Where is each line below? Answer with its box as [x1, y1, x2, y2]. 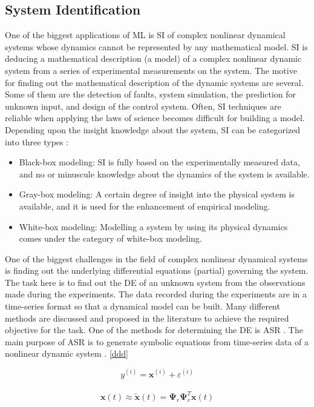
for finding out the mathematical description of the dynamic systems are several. [5, 76, 304, 88]
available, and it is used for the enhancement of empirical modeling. [19, 199, 270, 212]
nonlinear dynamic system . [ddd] [5, 347, 129, 360]
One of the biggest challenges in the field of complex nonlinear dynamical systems [5, 252, 308, 265]
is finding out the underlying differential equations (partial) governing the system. [5, 264, 309, 277]
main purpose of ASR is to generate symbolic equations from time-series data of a [5, 335, 309, 348]
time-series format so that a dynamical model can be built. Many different [5, 300, 280, 313]
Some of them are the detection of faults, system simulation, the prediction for [5, 88, 296, 101]
